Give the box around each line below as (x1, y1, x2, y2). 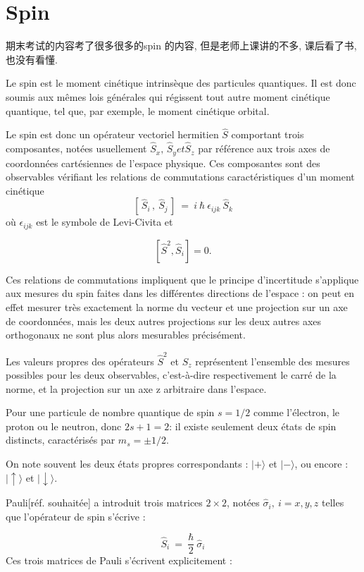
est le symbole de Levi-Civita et (36, 214, 173, 229)
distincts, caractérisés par (6, 432, 115, 447)
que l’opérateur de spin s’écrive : (6, 509, 146, 523)
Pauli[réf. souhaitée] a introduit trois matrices (6, 495, 203, 510)
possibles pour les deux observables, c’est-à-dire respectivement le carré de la (6, 367, 337, 382)
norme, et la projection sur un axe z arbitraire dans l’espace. (6, 381, 267, 396)
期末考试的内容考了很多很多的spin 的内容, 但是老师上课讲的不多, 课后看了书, (6, 38, 357, 53)
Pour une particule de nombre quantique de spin (6, 405, 215, 420)
